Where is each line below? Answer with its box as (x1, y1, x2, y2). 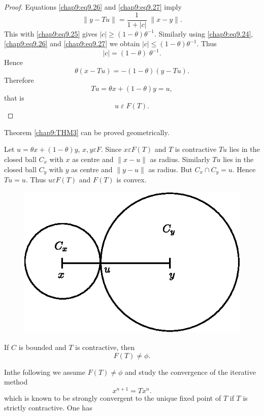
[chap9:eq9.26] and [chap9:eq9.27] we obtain (4, 38, 140, 49)
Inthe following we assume (4, 366, 85, 377)
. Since (101, 144, 122, 154)
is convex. (116, 174, 147, 184)
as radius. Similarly (150, 153, 210, 164)
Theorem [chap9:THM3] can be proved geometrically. (4, 126, 170, 137)
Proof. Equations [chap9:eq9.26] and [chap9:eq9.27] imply (4, 2, 182, 12)
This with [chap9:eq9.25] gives (4, 28, 97, 39)
